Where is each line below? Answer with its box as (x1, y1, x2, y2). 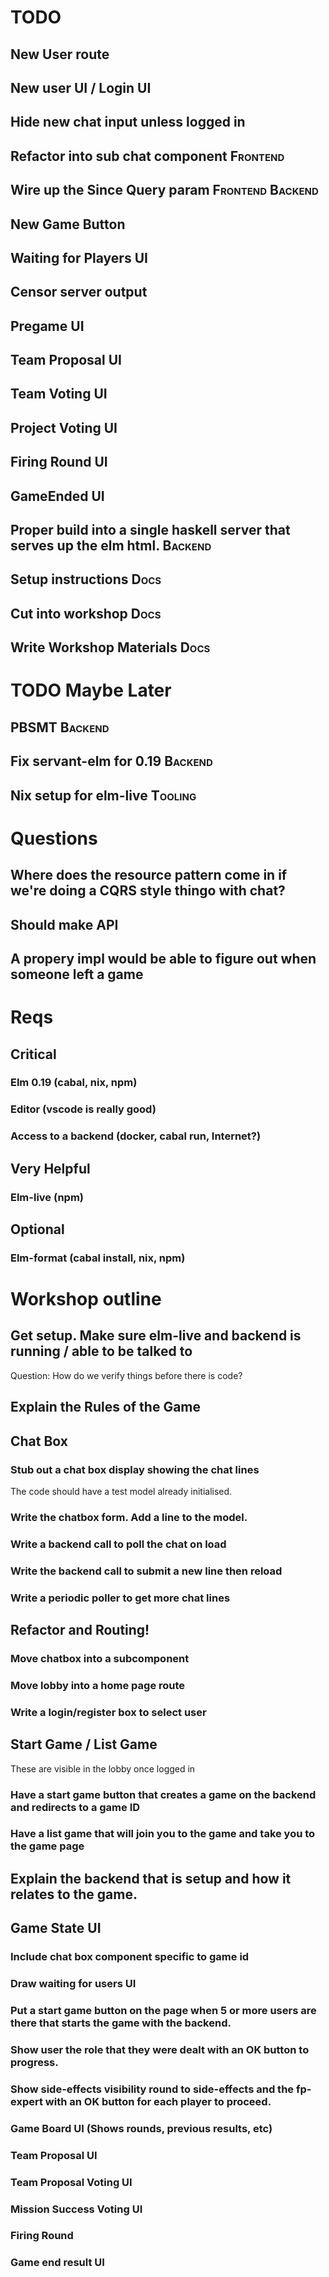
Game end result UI (10, 2256, 105, 2270)
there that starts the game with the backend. (10, 2016, 232, 2030)
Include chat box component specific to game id (10, 1950, 250, 1964)
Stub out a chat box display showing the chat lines (10, 1462, 260, 1476)
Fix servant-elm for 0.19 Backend (10, 753, 213, 770)
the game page (10, 1839, 85, 1853)
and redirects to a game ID (10, 1800, 141, 1814)
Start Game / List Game (10, 1736, 158, 1753)
